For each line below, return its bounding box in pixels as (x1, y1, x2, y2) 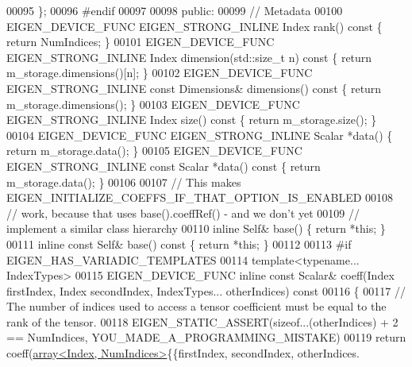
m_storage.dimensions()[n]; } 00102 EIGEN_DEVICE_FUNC (6, 64, 313, 81)
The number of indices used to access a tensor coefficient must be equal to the (6, 298, 387, 315)
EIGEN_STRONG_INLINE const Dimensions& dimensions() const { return (6, 79, 382, 96)
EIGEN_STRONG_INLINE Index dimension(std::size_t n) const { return (6, 48, 372, 65)
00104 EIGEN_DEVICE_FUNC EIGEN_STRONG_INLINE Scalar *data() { (6, 126, 393, 143)
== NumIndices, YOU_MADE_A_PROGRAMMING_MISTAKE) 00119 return (6, 329, 406, 346)
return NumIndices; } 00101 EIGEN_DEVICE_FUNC (6, 33, 275, 50)
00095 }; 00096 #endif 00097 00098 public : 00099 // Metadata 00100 (6, 2, 343, 18)
